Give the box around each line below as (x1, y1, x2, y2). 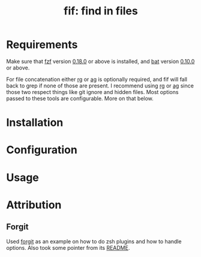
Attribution (6, 198, 62, 211)
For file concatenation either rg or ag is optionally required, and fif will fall (6, 75, 188, 83)
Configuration (6, 143, 78, 157)
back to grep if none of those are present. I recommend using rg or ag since (6, 82, 194, 89)
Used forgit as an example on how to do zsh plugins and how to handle (6, 238, 182, 245)
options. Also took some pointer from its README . (6, 244, 130, 251)
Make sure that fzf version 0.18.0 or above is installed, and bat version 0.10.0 (6, 58, 195, 65)
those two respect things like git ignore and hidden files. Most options (6, 88, 179, 95)
